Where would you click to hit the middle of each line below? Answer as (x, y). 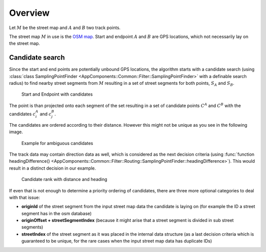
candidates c (22, 114)
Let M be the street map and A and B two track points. (65, 28)
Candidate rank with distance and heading (65, 180)
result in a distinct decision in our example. (52, 168)
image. (16, 132)
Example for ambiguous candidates (57, 143)
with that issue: (25, 197)
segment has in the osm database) (57, 213)
